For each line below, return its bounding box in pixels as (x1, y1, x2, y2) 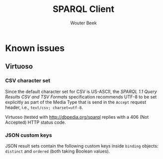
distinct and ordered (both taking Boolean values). (5, 148, 110, 154)
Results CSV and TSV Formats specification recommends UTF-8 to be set (5, 93, 157, 100)
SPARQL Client (53, 3, 114, 15)
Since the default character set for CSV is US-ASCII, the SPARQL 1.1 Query (5, 88, 158, 94)
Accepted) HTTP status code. (5, 119, 66, 125)
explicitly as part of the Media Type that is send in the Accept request (5, 99, 147, 105)
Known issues (5, 42, 65, 54)
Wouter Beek (70, 20, 97, 26)
